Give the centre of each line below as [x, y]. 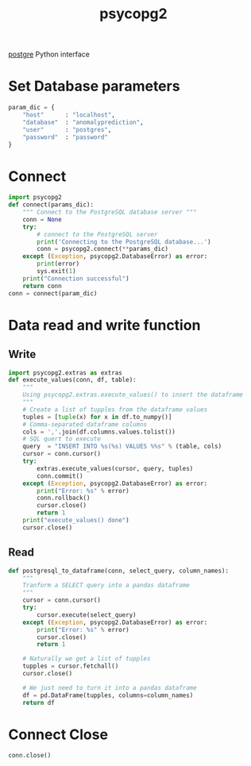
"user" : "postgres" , [67, 129]
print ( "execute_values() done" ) [76, 521]
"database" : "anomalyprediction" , [83, 122]
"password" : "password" [66, 137]
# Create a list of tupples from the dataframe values [115, 410]
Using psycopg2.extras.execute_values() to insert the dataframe [133, 395]
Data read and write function [104, 325]
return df [39, 702]
